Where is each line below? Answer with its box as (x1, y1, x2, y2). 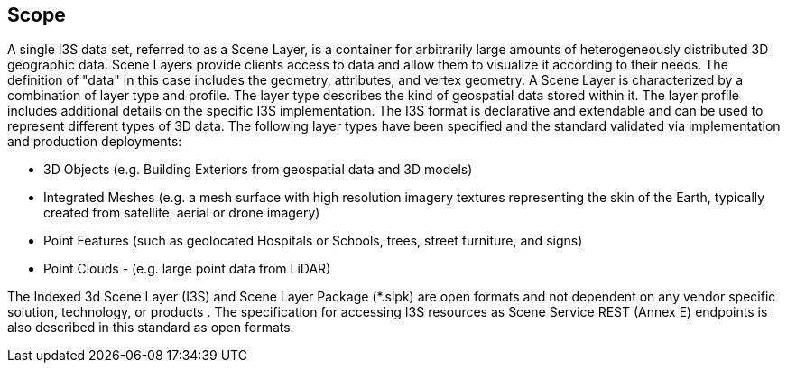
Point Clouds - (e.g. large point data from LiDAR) (43, 261, 331, 277)
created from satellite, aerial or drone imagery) (43, 205, 320, 221)
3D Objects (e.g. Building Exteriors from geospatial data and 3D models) (43, 162, 473, 178)
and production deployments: (7, 134, 182, 150)
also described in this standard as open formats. (7, 319, 294, 336)
